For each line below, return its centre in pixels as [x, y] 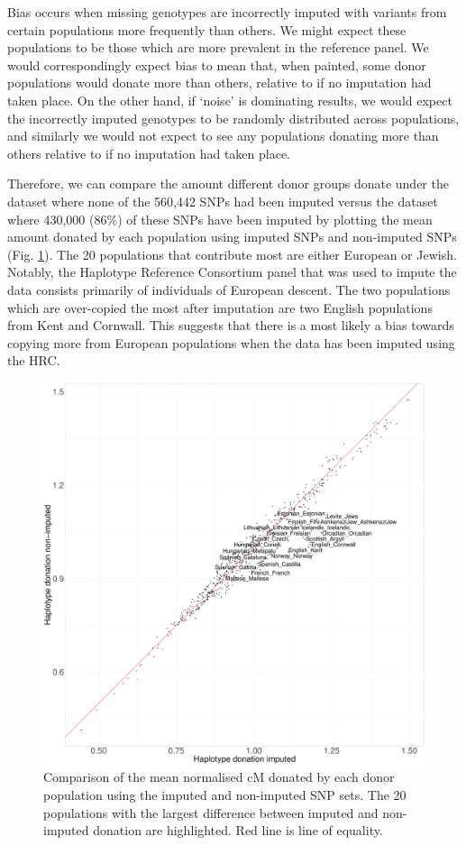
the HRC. [34, 360]
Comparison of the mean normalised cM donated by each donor [219, 777]
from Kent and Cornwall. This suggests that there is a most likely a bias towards [231, 325]
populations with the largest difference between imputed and [211, 812]
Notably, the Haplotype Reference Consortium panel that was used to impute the [232, 272]
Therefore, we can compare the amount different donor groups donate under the [228, 184]
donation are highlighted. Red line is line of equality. [238, 830]
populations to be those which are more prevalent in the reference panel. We [218, 47]
